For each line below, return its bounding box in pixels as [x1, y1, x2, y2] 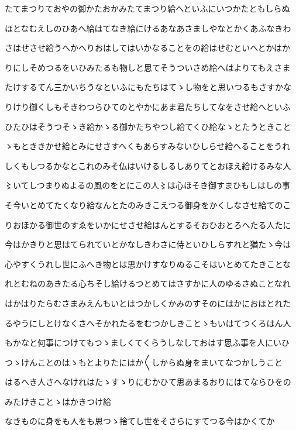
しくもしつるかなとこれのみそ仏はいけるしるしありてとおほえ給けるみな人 [5, 159, 291, 171]
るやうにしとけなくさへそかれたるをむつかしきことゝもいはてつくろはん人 [5, 317, 291, 329]
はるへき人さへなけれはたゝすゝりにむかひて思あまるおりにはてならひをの [5, 376, 291, 388]
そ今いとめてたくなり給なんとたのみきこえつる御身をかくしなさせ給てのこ [5, 198, 291, 211]
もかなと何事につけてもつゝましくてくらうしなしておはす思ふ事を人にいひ [5, 336, 290, 349]
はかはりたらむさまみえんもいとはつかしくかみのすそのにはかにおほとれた [5, 297, 291, 309]
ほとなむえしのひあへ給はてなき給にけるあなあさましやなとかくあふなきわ [5, 22, 291, 34]
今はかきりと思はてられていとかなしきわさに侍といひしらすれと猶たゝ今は [5, 238, 291, 250]
